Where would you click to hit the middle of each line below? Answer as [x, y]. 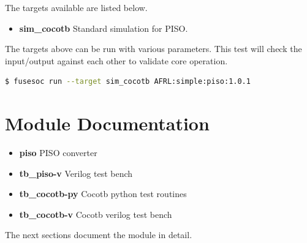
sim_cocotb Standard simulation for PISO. [104, 28]
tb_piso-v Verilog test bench [76, 173]
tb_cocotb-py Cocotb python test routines [103, 194]
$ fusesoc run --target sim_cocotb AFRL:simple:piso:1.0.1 [128, 82]
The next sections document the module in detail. [99, 235]
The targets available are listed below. [76, 7]
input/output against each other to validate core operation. [116, 60]
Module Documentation [107, 123]
